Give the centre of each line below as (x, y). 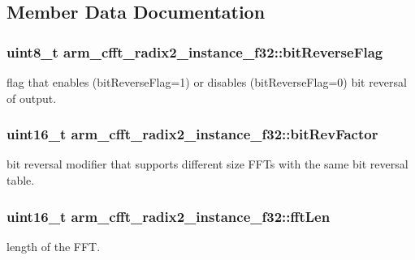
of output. (32, 98)
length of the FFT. (54, 246)
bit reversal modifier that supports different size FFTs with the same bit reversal (207, 164)
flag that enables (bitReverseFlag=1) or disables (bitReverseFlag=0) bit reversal (207, 82)
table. (21, 180)
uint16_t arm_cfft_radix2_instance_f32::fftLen (169, 216)
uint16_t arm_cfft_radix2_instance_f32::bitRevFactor (192, 134)
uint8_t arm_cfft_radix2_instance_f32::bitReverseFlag (195, 51)
